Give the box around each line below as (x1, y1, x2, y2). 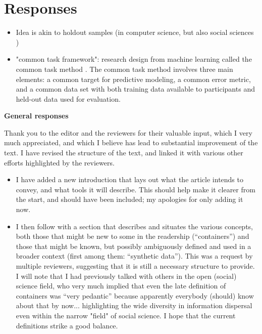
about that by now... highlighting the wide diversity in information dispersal (16, 300, 252, 311)
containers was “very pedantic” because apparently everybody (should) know (16, 290, 254, 301)
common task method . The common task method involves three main (16, 63, 233, 74)
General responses (4, 110, 69, 121)
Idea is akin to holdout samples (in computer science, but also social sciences (16, 27, 254, 37)
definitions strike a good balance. (16, 320, 118, 330)
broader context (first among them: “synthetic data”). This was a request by (16, 251, 253, 261)
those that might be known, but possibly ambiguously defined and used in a (16, 240, 251, 251)
